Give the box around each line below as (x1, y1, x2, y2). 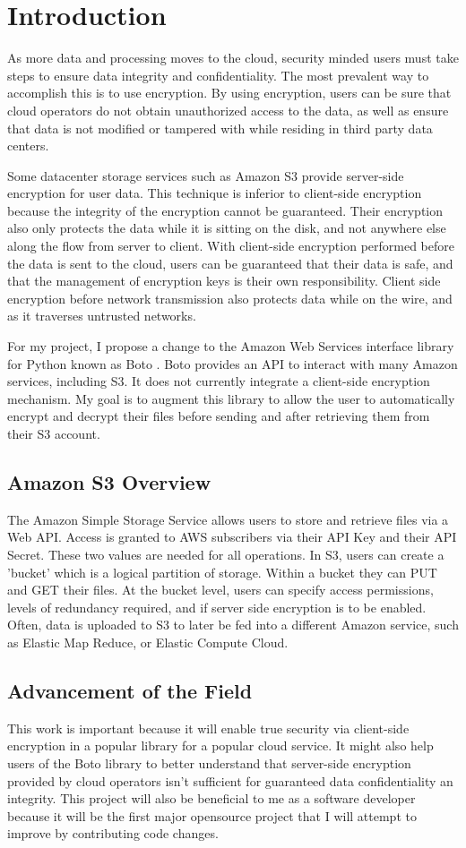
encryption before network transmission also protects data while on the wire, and (7, 288, 453, 307)
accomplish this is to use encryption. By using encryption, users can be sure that (7, 83, 452, 102)
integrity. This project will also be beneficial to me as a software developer (7, 789, 416, 808)
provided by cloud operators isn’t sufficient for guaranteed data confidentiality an (7, 771, 453, 790)
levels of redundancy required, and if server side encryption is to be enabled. (7, 597, 427, 616)
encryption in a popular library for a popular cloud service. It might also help (7, 736, 434, 755)
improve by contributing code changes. (7, 824, 219, 843)
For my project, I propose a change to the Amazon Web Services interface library (7, 337, 454, 355)
